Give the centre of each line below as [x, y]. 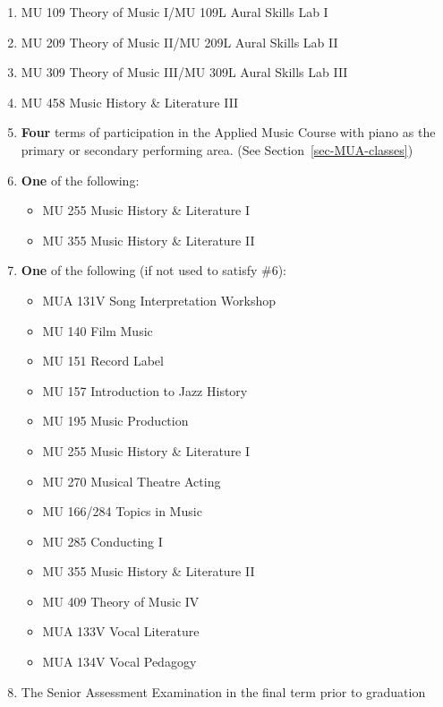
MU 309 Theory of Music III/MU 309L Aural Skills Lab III [184, 72]
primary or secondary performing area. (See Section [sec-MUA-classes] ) [217, 149]
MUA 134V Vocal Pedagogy [119, 662]
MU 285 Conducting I [102, 541]
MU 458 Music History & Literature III [130, 102]
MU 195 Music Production [115, 421]
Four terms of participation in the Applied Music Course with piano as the [228, 132]
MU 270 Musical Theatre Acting [132, 481]
